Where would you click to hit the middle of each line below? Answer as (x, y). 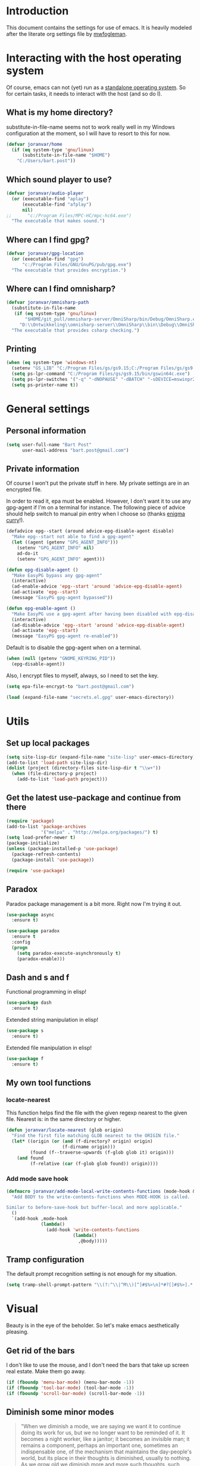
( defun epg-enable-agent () (41, 608)
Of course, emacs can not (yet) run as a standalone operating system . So (96, 87)
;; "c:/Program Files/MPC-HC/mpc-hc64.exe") (69, 216)
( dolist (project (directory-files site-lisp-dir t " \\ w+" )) (84, 768)
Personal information (46, 431)
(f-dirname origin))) (89, 1147)
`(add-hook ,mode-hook (40, 1219)
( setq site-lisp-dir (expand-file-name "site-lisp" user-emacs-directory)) (102, 757)
